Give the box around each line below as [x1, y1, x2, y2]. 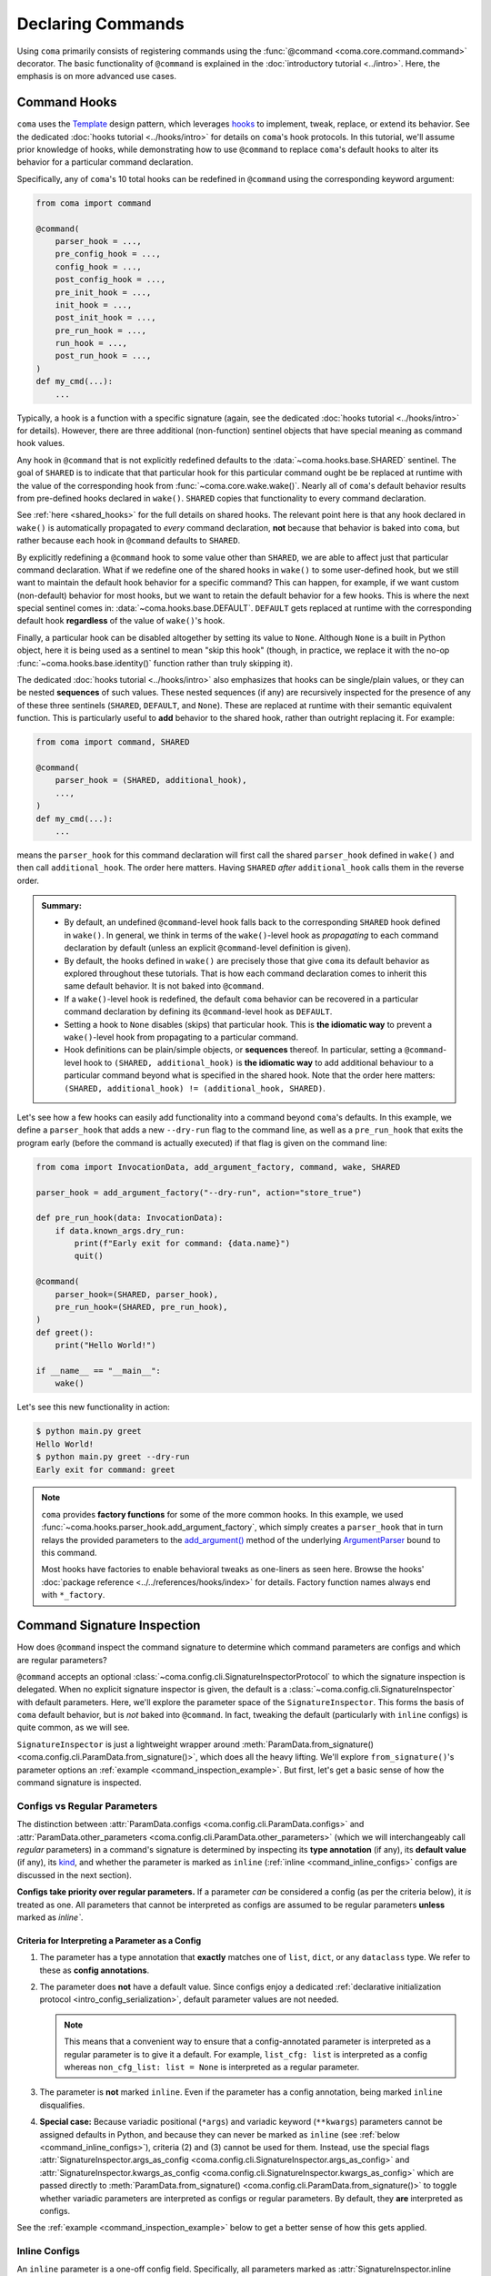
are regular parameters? [16, 1654, 108, 1665]
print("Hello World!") [55, 1340, 156, 1351]
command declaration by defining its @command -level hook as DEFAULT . [64, 1006, 333, 1017]
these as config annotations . [39, 1965, 150, 1976]
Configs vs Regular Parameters [16, 1799, 158, 1812]
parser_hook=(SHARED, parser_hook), [55, 1289, 218, 1299]
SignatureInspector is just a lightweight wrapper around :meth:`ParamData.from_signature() [16, 1739, 375, 1750]
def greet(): [35, 1327, 95, 1337]
